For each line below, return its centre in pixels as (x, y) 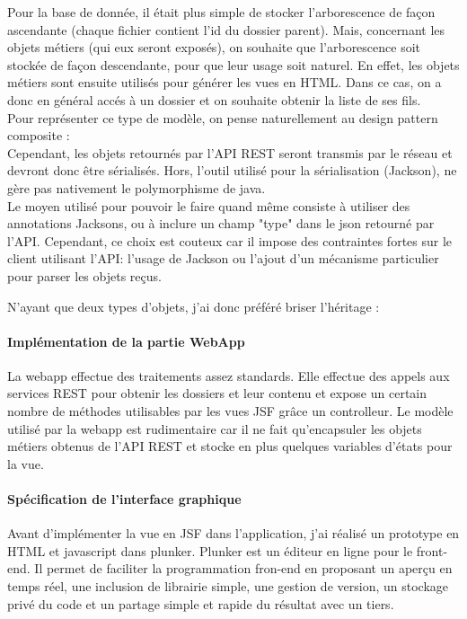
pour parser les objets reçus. (84, 275)
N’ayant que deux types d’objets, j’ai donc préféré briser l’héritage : (194, 306)
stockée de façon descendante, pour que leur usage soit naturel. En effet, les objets (233, 64)
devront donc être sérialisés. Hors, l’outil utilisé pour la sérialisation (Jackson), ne (232, 170)
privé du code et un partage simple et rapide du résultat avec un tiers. (201, 603)
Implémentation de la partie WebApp (126, 341)
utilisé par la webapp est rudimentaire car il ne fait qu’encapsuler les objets (215, 428)
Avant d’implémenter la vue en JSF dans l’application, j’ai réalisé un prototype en (233, 533)
